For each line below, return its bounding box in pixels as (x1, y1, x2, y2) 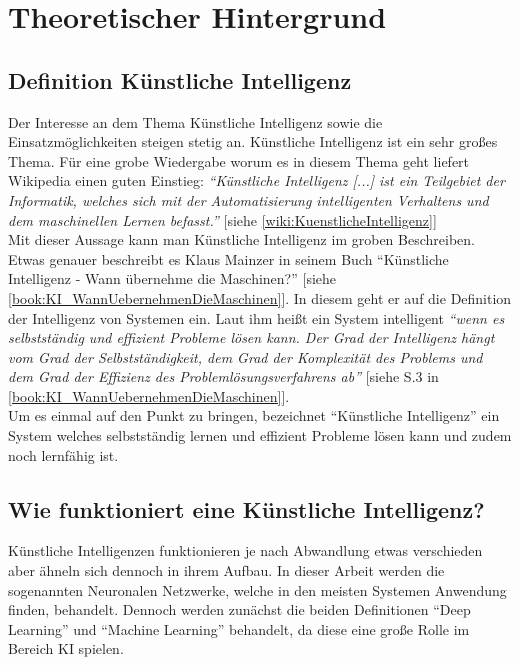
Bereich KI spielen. (8, 638, 124, 659)
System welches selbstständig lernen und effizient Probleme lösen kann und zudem (8, 425, 512, 446)
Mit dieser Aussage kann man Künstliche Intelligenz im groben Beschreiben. (8, 229, 475, 250)
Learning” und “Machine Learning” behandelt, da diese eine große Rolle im (8, 618, 470, 639)
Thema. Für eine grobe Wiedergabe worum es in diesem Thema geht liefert (8, 150, 470, 171)
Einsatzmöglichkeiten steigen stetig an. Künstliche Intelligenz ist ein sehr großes (8, 131, 498, 152)
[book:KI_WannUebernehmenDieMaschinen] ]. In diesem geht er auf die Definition (8, 287, 512, 308)
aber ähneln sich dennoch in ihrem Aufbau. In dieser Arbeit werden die (8, 560, 445, 581)
